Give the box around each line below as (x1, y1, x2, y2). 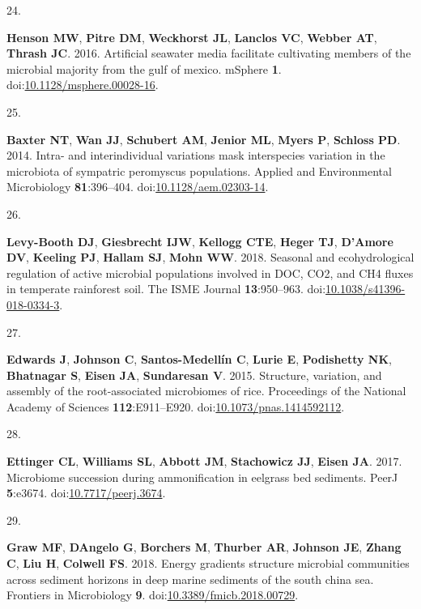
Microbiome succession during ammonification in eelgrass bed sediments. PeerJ (6, 468, 398, 485)
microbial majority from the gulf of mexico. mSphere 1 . (6, 60, 282, 77)
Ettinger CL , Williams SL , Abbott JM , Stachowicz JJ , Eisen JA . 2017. (6, 453, 402, 470)
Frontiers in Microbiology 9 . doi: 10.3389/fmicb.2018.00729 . (6, 586, 299, 603)
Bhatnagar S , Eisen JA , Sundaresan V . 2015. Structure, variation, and (6, 366, 382, 383)
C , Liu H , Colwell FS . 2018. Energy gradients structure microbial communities (6, 555, 410, 572)
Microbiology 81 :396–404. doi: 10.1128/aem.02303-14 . (6, 178, 269, 195)
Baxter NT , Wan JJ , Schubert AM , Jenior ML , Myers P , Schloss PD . (6, 130, 401, 147)
